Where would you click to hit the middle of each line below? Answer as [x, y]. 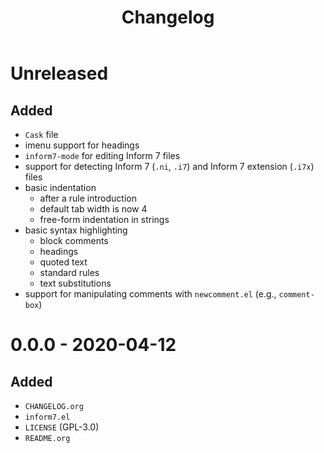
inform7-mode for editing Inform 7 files [102, 155]
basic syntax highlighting [76, 230]
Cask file [41, 134]
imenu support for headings [82, 145]
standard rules [69, 272]
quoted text [63, 262]
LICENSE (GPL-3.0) [62, 427]
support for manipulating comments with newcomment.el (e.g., [150, 294]
